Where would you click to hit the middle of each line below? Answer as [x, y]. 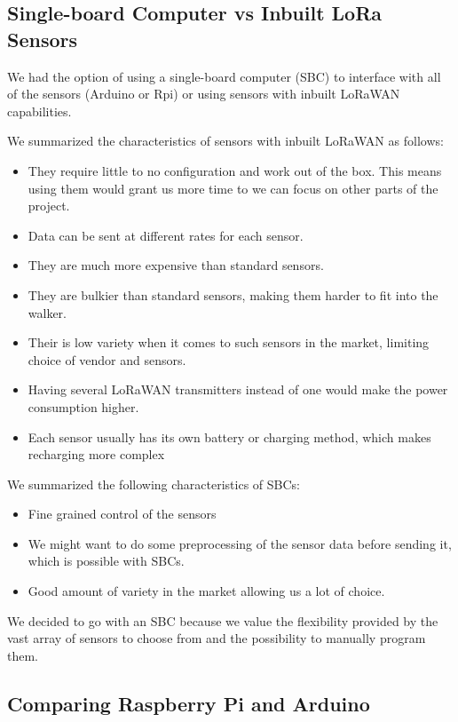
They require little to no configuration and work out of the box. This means [235, 170]
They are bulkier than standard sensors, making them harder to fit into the [233, 294]
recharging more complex [96, 454]
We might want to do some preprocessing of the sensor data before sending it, [240, 543]
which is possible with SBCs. [106, 561]
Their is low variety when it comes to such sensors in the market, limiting [229, 342]
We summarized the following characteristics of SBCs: [154, 484]
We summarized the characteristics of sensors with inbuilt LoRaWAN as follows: [225, 141]
